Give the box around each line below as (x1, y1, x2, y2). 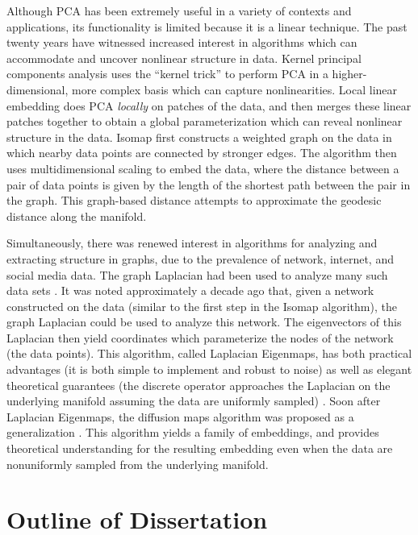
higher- (332, 65, 367, 82)
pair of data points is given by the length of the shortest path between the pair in (6, 176, 411, 193)
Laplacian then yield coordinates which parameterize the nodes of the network (6, 329, 394, 346)
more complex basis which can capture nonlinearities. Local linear (71, 81, 398, 97)
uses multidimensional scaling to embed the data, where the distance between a (6, 160, 399, 176)
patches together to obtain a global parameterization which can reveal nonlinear (6, 113, 403, 130)
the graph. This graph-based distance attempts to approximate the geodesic (6, 192, 382, 209)
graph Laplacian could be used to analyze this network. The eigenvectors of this (6, 313, 402, 330)
